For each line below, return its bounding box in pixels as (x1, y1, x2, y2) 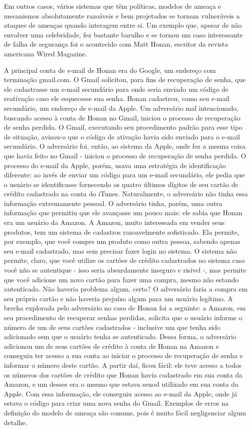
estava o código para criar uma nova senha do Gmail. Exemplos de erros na (4, 398, 229, 408)
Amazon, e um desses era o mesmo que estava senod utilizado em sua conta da (4, 379, 238, 389)
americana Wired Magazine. (4, 48, 88, 58)
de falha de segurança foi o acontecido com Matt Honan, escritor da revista (4, 39, 228, 49)
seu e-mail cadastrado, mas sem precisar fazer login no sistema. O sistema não (4, 245, 237, 256)
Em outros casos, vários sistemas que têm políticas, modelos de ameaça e (4, 1, 221, 11)
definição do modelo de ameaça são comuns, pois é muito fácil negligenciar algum (4, 407, 246, 417)
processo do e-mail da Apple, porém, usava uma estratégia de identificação (4, 160, 226, 170)
